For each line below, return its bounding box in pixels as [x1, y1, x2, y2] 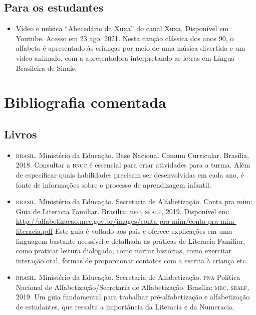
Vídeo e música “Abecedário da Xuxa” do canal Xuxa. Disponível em [16, 23, 229, 34]
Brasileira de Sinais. [16, 62, 77, 73]
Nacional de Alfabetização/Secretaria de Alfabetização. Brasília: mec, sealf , [16, 281, 249, 292]
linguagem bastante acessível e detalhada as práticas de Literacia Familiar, [16, 235, 245, 246]
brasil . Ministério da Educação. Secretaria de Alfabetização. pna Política [16, 272, 240, 282]
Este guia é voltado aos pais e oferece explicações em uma [55, 225, 232, 236]
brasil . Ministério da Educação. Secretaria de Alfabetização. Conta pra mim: [16, 196, 252, 207]
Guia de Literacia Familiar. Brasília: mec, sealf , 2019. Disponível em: [16, 206, 229, 216]
